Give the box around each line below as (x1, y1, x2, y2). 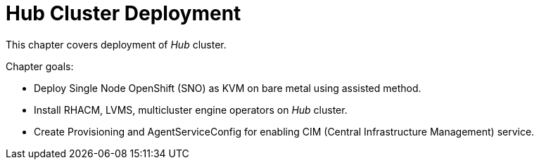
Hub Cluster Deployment (6, 1, 241, 25)
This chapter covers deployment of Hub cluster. (6, 38, 227, 51)
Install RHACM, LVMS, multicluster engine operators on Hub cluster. (34, 103, 348, 116)
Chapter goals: (6, 60, 74, 72)
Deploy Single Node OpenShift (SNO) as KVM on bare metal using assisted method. (34, 81, 421, 94)
